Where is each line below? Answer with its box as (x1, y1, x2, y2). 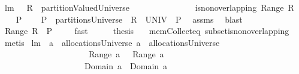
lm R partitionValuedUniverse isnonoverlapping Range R (4, 1, 294, 13)
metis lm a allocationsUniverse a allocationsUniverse (4, 36, 220, 48)
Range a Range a (88, 48, 164, 60)
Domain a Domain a (84, 59, 168, 72)
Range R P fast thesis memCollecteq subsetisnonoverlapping (4, 24, 289, 37)
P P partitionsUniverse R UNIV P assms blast (16, 13, 243, 25)
